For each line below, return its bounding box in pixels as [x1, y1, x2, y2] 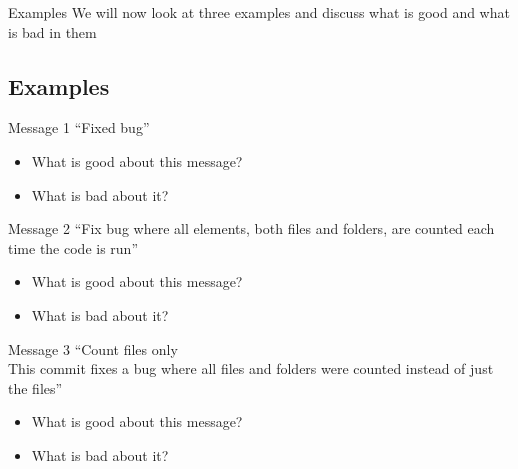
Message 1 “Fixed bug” [8, 117, 150, 138]
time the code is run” [8, 237, 138, 258]
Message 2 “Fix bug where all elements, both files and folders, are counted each [8, 218, 495, 239]
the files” [8, 377, 63, 398]
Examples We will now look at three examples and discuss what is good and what [8, 2, 510, 22]
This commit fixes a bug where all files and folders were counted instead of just [8, 358, 494, 379]
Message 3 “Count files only [8, 338, 178, 359]
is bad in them [8, 21, 97, 42]
